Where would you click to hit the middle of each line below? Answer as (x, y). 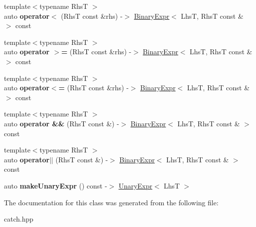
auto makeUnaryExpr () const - (56, 185)
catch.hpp (19, 219)
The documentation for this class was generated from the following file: (111, 202)
